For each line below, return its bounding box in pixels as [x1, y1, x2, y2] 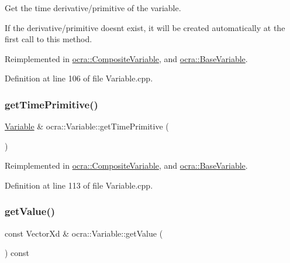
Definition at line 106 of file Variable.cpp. [5, 72, 153, 84]
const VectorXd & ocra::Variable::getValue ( [5, 227, 163, 239]
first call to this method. [5, 33, 92, 45]
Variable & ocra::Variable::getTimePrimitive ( [5, 120, 169, 132]
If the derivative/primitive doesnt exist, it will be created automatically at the [5, 21, 285, 33]
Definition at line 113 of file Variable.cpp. [5, 179, 153, 191]
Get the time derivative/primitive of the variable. [5, 2, 181, 13]
